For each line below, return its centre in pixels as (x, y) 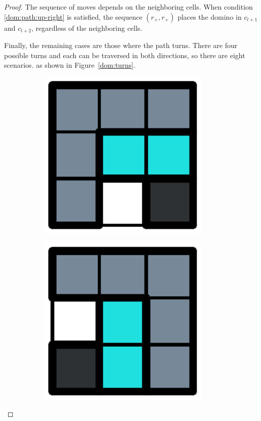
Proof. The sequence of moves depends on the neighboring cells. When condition (128, 7)
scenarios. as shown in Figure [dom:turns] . (70, 65)
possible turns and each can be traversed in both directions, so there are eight (125, 55)
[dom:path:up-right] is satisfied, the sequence (73, 16)
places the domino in (209, 16)
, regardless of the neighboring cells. (87, 28)
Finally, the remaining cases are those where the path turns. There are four (121, 45)
